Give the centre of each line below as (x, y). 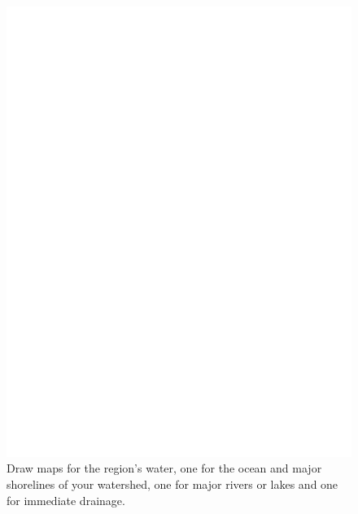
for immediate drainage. (66, 500)
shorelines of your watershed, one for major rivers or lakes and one (172, 484)
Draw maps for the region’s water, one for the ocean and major (164, 468)
